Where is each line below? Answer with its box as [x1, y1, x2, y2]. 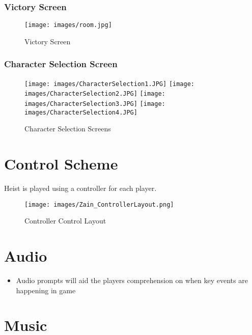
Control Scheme [4, 153, 118, 174]
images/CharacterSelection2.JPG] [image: [24, 90, 165, 98]
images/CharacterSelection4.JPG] [24, 108, 137, 116]
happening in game [16, 285, 76, 295]
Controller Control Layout [24, 215, 106, 226]
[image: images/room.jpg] [24, 21, 112, 29]
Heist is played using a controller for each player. [4, 183, 157, 193]
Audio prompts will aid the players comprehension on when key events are [16, 275, 248, 285]
